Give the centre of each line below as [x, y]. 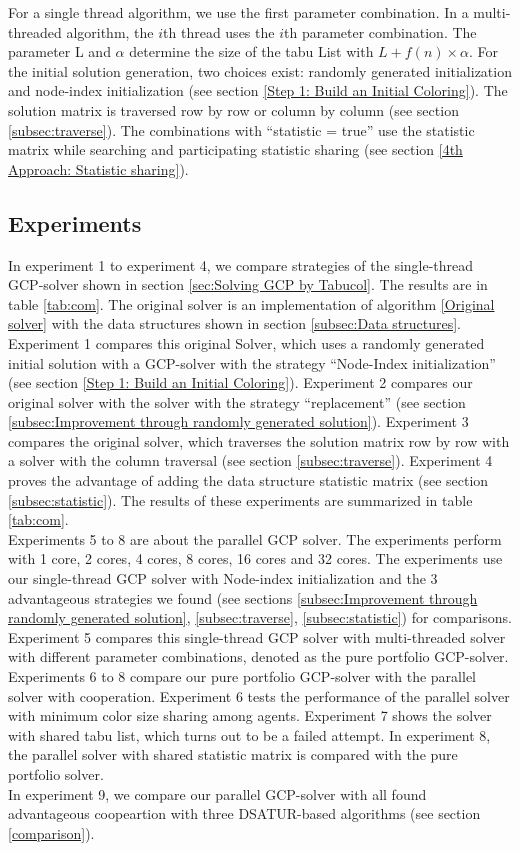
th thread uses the [219, 31]
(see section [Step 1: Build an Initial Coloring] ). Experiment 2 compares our [240, 382]
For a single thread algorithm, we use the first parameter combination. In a [238, 12]
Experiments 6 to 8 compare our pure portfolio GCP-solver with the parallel [242, 676]
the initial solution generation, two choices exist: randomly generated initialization [260, 70]
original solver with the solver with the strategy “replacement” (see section [237, 401]
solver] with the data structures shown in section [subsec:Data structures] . [234, 323]
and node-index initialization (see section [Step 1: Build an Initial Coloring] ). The [258, 90]
